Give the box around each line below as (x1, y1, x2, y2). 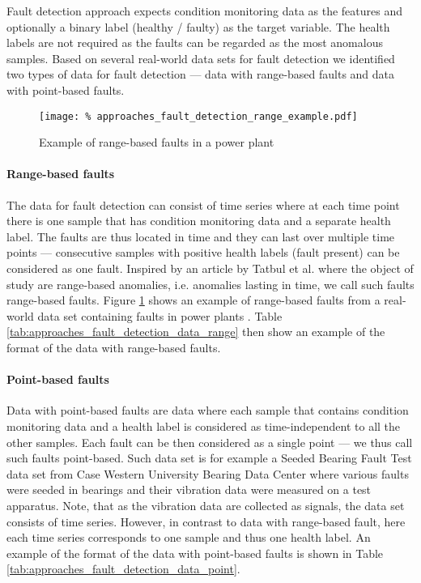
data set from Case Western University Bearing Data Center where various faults (6, 465, 409, 482)
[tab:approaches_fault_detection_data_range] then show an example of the (6, 323, 385, 340)
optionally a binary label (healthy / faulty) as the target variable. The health (6, 18, 390, 35)
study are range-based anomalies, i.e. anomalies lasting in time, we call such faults (6, 275, 415, 292)
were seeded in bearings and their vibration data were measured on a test (6, 481, 372, 498)
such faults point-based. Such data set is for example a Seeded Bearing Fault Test (6, 449, 412, 466)
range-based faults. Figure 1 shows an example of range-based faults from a (6, 291, 381, 309)
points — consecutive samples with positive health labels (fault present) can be (6, 244, 400, 261)
